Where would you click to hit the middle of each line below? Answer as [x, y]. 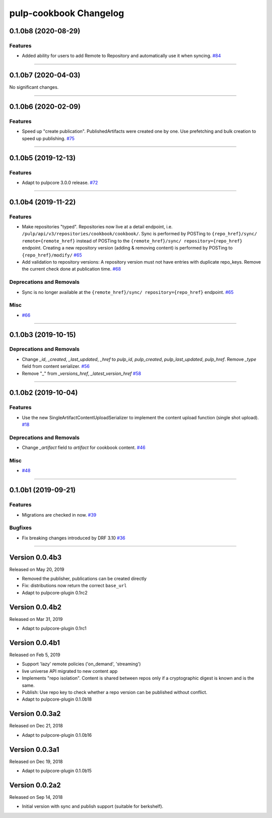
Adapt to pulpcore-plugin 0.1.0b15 [57, 771]
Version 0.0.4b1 [35, 643]
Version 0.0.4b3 [36, 557]
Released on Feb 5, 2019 [35, 655]
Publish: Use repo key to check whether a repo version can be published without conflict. [115, 692]
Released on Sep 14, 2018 [36, 797]
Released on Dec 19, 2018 [36, 762]
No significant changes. [34, 87]
